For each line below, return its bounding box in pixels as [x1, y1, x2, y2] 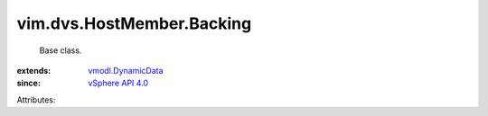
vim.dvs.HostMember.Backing [16, 13, 252, 33]
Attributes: [16, 94, 56, 105]
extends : [16, 65, 52, 76]
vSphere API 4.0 [88, 77, 149, 89]
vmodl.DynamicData [88, 65, 164, 76]
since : [16, 77, 41, 89]
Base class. [39, 45, 82, 56]
